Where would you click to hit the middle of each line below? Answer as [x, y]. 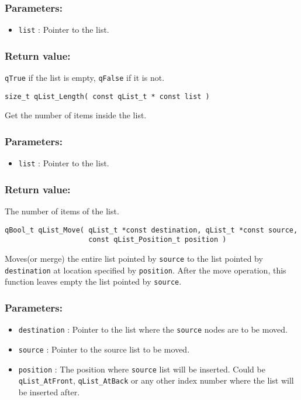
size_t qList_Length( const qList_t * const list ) [107, 96]
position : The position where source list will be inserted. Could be [142, 369]
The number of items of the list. [62, 211]
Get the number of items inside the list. [76, 115]
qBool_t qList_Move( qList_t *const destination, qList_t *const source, [151, 230]
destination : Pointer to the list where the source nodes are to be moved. [153, 329]
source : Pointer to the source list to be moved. [104, 349]
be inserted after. [49, 392]
